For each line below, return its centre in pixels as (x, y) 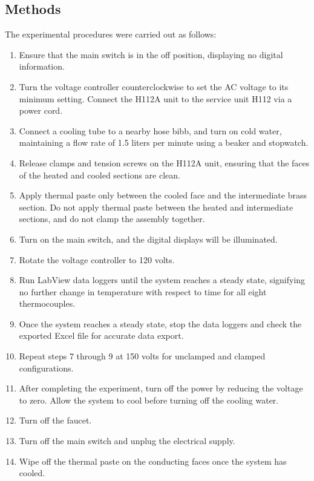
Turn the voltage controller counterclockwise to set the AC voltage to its (154, 86)
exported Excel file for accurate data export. (101, 335)
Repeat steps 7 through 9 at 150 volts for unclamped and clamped (142, 356)
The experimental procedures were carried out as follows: (111, 34)
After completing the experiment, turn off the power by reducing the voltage (161, 388)
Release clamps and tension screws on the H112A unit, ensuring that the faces (164, 162)
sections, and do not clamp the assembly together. (112, 219)
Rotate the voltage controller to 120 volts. (97, 259)
